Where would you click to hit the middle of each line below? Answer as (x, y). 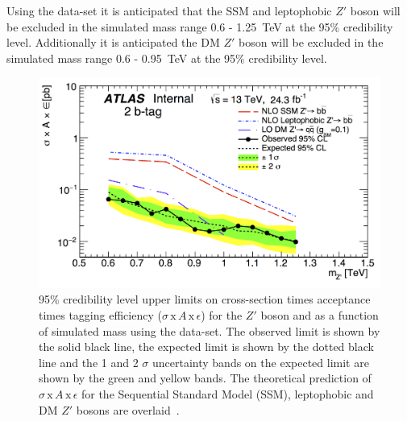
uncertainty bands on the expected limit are (261, 362)
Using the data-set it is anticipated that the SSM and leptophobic (169, 10)
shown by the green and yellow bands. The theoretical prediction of (205, 378)
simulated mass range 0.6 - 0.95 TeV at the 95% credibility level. (167, 58)
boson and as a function (320, 315)
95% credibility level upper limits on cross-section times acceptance (205, 299)
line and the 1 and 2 (89, 362)
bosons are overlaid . (128, 409)
